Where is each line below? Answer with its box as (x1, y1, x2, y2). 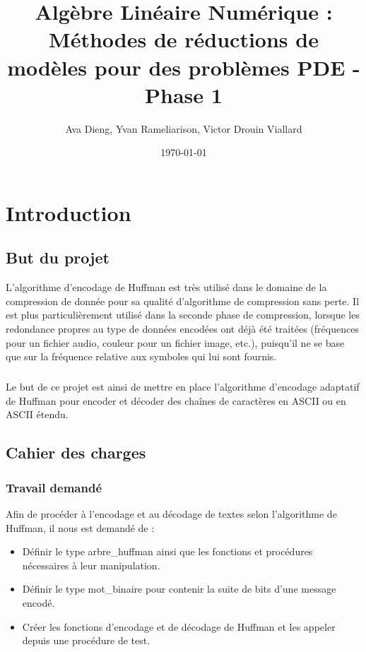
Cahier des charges (6, 441, 146, 463)
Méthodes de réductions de (49, 25, 319, 54)
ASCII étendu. (6, 407, 69, 422)
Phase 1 (145, 80, 223, 109)
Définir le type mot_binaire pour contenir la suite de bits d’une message (22, 581, 336, 596)
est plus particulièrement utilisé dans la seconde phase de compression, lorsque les (6, 307, 360, 322)
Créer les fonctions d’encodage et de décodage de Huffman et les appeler (22, 619, 336, 634)
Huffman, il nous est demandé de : (6, 520, 155, 535)
